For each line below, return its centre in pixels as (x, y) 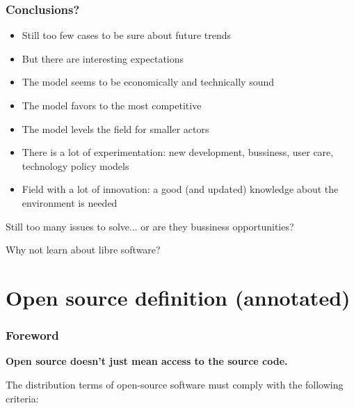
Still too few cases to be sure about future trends (127, 35)
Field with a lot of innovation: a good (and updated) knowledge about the (180, 189)
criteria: (22, 398)
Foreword (32, 335)
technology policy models (75, 165)
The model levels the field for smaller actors (115, 128)
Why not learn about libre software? (83, 250)
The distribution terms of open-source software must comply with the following (175, 384)
